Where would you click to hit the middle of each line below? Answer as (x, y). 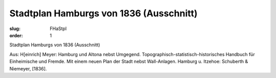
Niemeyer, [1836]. (28, 68)
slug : (15, 29)
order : (16, 35)
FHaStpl (58, 29)
